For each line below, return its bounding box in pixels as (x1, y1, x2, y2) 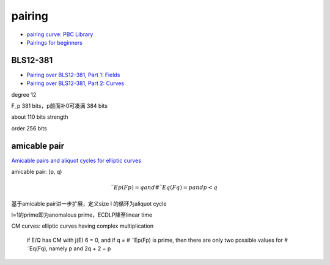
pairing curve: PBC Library (26, 31, 94, 38)
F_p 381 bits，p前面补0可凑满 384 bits (11, 102, 108, 110)
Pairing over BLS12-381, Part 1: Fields (26, 71, 120, 78)
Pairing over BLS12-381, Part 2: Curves (26, 80, 125, 87)
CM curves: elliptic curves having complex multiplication (11, 222, 154, 230)
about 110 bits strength (11, 113, 68, 121)
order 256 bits (11, 124, 47, 132)
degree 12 (11, 91, 37, 98)
